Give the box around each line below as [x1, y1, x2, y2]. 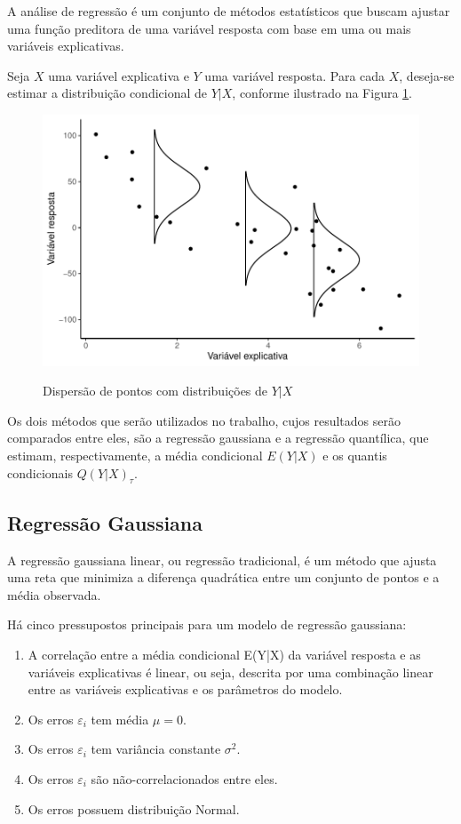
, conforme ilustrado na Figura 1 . [232, 84, 412, 102]
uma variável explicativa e [48, 66, 189, 84]
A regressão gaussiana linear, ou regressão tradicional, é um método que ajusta [7, 550, 437, 569]
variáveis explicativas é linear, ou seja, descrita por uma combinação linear [28, 662, 433, 681]
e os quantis [322, 446, 387, 464]
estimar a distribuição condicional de [7, 84, 208, 102]
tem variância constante [91, 740, 221, 758]
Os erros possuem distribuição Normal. [28, 799, 240, 818]
